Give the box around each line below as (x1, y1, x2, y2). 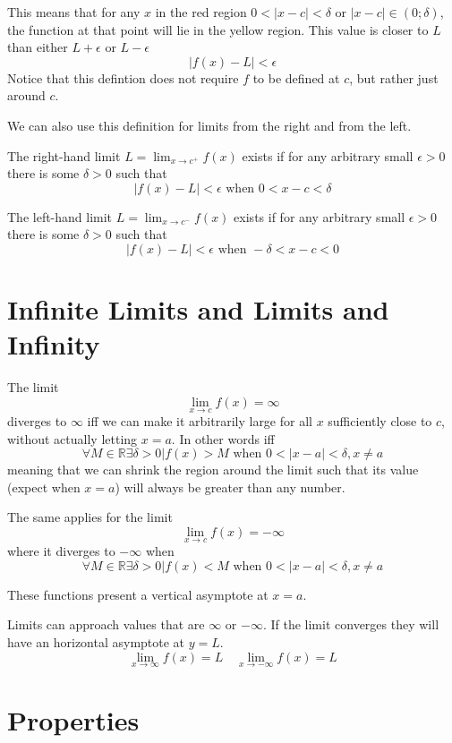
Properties (7, 702, 140, 739)
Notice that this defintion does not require (7, 68, 239, 87)
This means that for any (7, 3, 141, 21)
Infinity (7, 326, 100, 363)
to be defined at (252, 68, 340, 87)
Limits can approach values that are (7, 615, 205, 634)
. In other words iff (171, 429, 275, 448)
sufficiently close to (328, 412, 432, 431)
